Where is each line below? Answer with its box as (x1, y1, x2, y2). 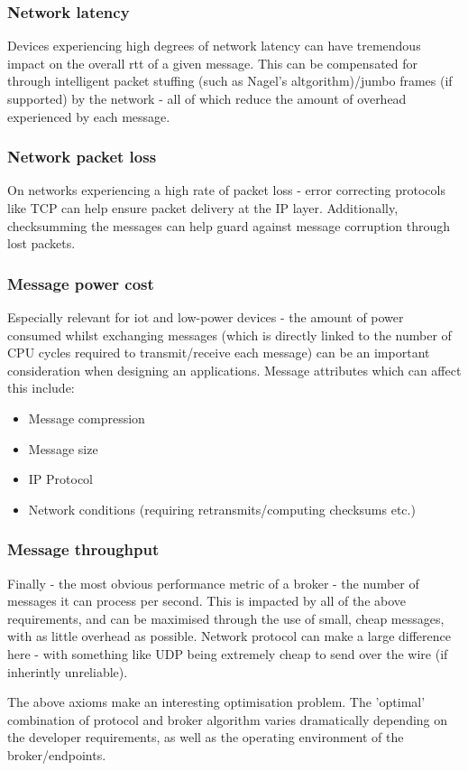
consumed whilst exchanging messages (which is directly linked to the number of (7, 325, 452, 344)
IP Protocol (28, 469, 94, 488)
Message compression (28, 408, 145, 427)
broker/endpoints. (7, 745, 106, 764)
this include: (7, 378, 75, 397)
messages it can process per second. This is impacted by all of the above (7, 591, 407, 610)
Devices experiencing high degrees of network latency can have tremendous (7, 36, 421, 55)
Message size (28, 439, 98, 458)
